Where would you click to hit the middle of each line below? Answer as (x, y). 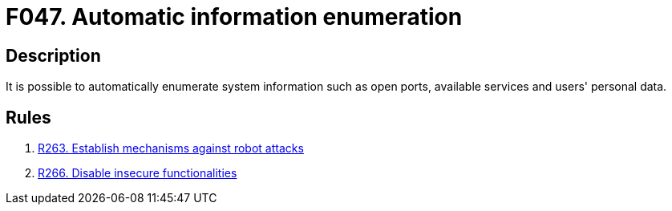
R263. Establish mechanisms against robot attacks (171, 148)
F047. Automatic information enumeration (234, 17)
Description (53, 55)
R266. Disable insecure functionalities (138, 173)
